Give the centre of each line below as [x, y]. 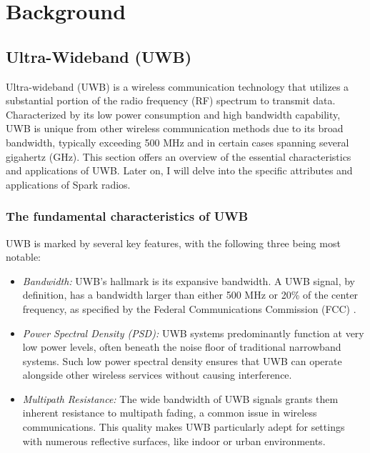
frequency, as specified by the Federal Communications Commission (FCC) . [189, 308]
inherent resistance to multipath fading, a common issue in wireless [170, 413]
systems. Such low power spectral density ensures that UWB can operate [182, 360]
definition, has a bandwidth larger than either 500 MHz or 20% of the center [190, 295]
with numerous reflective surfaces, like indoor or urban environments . [174, 440]
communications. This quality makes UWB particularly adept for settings [184, 427]
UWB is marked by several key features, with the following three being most [173, 243]
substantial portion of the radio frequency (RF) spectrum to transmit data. [171, 100]
